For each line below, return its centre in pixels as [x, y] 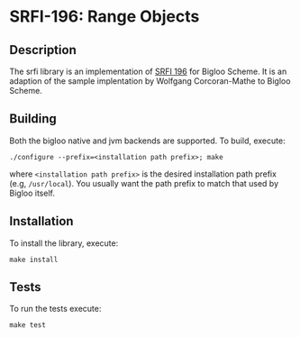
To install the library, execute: [64, 243]
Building [33, 119]
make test [28, 325]
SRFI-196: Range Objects [105, 17]
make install [34, 260]
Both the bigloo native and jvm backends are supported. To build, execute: [147, 141]
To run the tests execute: [55, 309]
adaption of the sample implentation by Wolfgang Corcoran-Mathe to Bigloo [150, 81]
